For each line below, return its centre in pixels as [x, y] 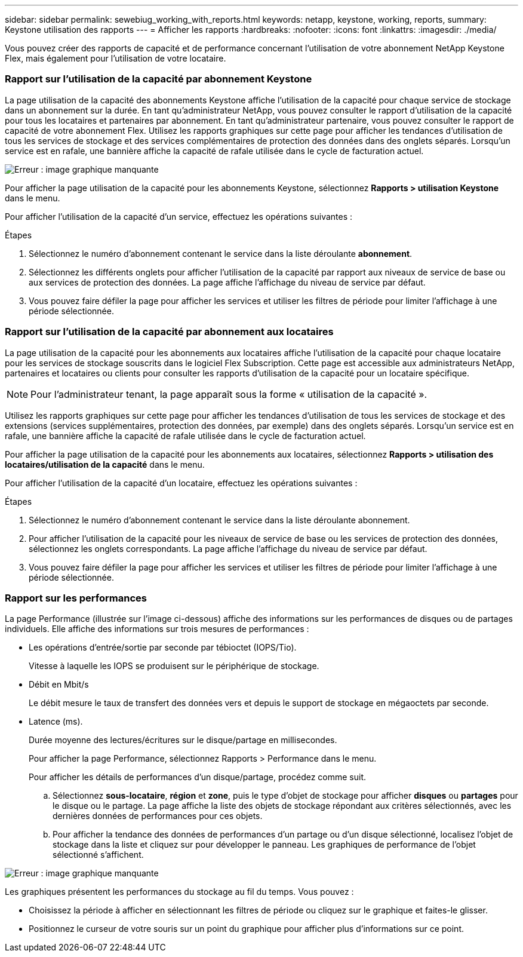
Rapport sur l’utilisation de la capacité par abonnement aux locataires [169, 332]
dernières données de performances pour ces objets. [158, 816]
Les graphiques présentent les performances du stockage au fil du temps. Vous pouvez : [179, 892]
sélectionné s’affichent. [98, 855]
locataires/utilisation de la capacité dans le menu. [105, 464]
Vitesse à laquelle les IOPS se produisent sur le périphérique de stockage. [174, 666]
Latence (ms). [56, 722]
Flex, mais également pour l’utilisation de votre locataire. [116, 58]
